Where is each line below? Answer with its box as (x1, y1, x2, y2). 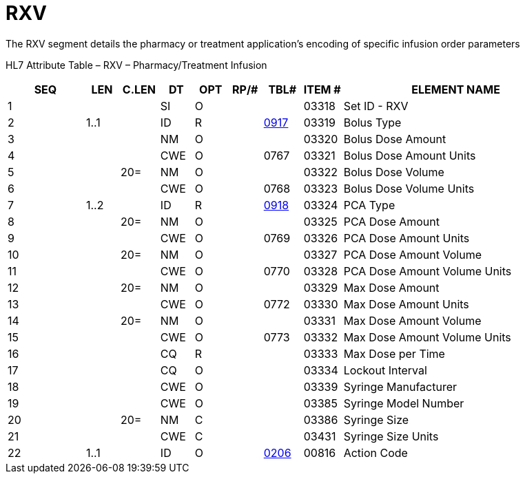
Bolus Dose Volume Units (343, 181, 475, 195)
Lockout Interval (343, 363, 427, 377)
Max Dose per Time (343, 346, 445, 361)
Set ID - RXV (343, 98, 409, 113)
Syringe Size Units (343, 429, 439, 443)
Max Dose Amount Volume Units (343, 330, 511, 344)
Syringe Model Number (343, 396, 464, 410)
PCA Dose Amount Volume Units (343, 264, 512, 278)
